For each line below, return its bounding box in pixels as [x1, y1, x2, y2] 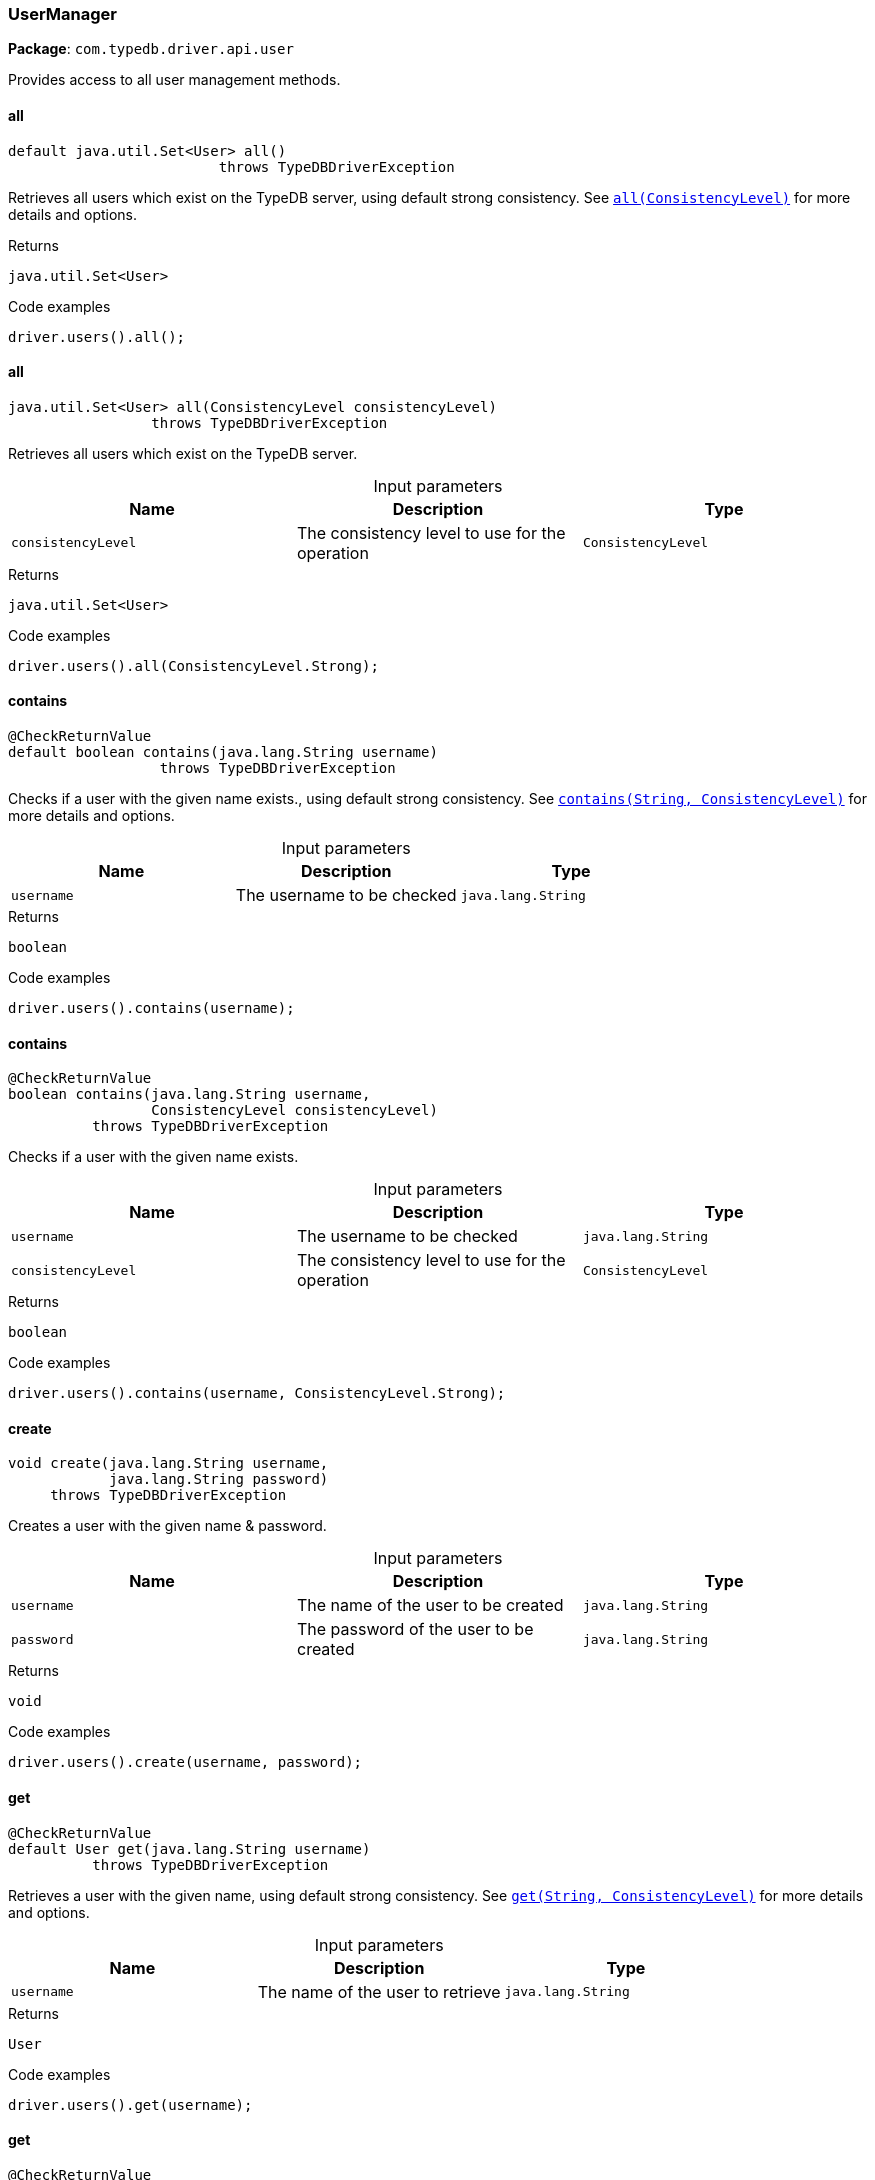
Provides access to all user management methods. [8, 71, 341, 89]
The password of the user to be [296, 1619, 534, 1640]
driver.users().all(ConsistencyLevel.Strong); [8, 657, 379, 674]
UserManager [8, 4, 117, 24]
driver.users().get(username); [8, 2096, 253, 2113]
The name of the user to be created [296, 1595, 564, 1616]
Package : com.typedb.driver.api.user [8, 40, 294, 58]
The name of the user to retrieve [257, 1981, 501, 2002]
